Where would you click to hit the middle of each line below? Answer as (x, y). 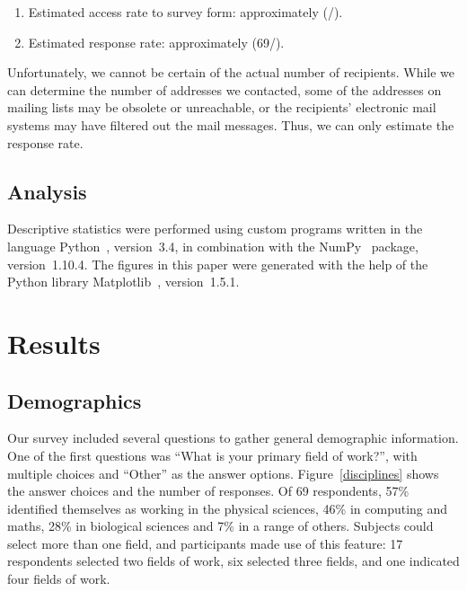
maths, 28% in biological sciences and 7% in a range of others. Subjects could (220, 526)
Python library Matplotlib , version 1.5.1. (123, 282)
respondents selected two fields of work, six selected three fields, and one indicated (233, 561)
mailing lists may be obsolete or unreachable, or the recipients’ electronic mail (222, 107)
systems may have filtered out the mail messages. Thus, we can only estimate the (231, 124)
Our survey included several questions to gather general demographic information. (233, 438)
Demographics (75, 400)
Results (54, 343)
